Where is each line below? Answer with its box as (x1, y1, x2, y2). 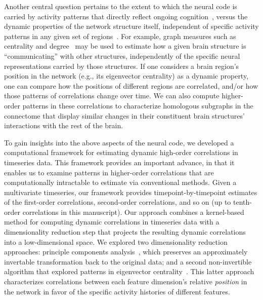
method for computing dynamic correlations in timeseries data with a (4, 216, 220, 227)
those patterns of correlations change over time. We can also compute (4, 90, 220, 101)
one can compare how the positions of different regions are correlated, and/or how (4, 80, 258, 91)
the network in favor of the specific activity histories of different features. (4, 286, 230, 296)
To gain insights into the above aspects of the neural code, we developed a (4, 137, 234, 147)
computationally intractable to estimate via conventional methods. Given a (4, 177, 237, 188)
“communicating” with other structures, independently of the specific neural (4, 50, 240, 61)
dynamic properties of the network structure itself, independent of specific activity (4, 21, 259, 31)
